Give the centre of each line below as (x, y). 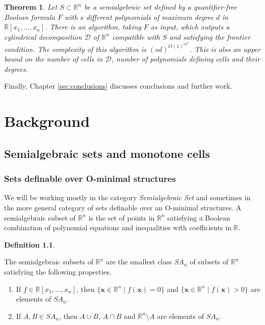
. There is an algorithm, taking (93, 27)
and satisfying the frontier (210, 36)
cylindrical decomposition (43, 36)
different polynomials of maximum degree (150, 17)
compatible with (136, 36)
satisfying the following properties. (58, 271)
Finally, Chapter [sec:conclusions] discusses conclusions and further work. (118, 86)
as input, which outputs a (190, 27)
